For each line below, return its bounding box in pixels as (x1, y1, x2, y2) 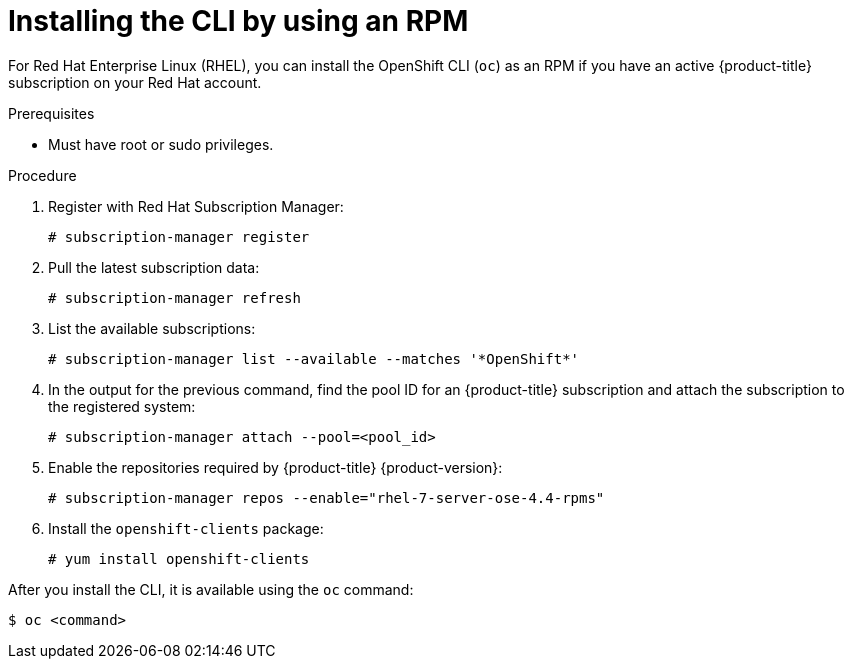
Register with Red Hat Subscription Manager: (48, 197, 344, 215)
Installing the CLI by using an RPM (8, 4, 469, 38)
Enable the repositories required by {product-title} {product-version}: (48, 458, 503, 476)
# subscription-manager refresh (48, 289, 301, 306)
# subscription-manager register (48, 228, 310, 245)
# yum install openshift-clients (48, 550, 310, 567)
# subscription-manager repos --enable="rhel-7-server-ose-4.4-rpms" (48, 489, 605, 506)
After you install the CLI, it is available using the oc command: (8, 580, 414, 598)
